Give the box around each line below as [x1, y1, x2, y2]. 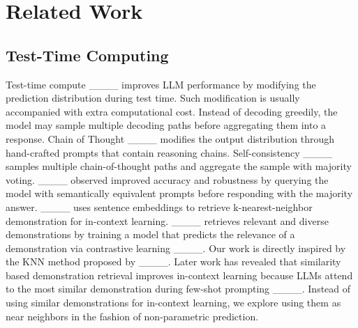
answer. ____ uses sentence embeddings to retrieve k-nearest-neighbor [6, 199, 313, 214]
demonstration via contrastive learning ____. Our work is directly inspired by [6, 240, 346, 255]
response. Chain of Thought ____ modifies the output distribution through [6, 131, 335, 146]
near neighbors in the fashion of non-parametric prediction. [6, 309, 259, 323]
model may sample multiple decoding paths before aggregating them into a [6, 118, 327, 132]
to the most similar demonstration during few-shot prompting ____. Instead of [6, 281, 351, 296]
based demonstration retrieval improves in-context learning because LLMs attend [6, 267, 353, 282]
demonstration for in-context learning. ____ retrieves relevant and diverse [6, 213, 329, 228]
